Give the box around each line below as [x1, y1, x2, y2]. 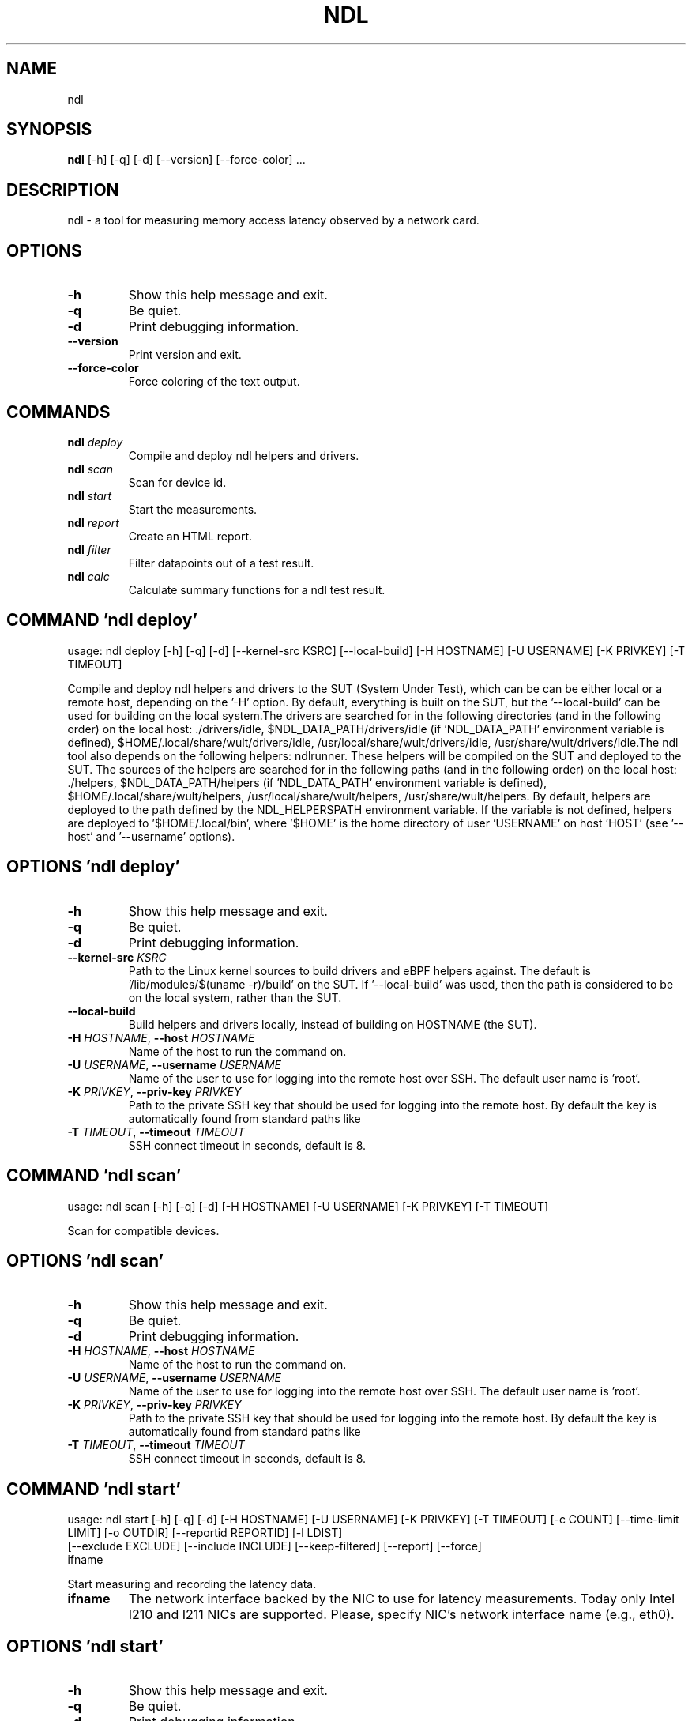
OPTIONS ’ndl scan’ [6, 1250, 164, 1271]
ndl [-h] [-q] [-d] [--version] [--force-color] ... [67, 153, 306, 167]
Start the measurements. [128, 502, 258, 516]
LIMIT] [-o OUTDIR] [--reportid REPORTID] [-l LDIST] [67, 1526, 343, 1540]
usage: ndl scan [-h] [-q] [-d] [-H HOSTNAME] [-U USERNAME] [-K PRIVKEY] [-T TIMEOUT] [67, 1199, 549, 1213]
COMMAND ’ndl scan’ [6, 1166, 182, 1186]
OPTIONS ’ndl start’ [6, 1636, 164, 1656]
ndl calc [67, 569, 110, 583]
